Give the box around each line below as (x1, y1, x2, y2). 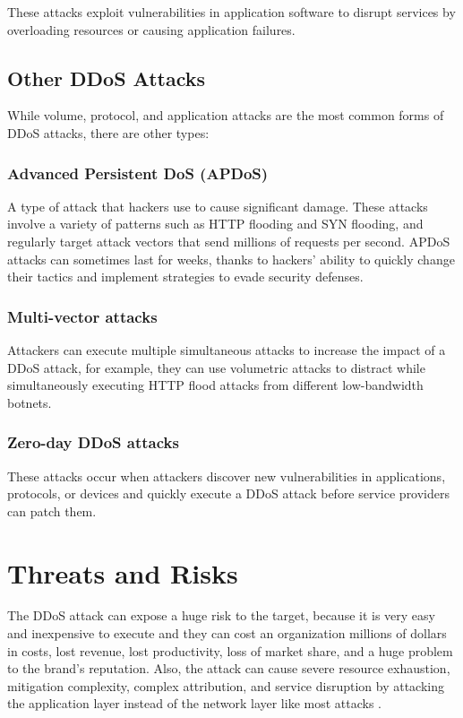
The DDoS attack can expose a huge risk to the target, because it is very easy (7, 606, 435, 625)
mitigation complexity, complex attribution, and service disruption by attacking (7, 676, 444, 695)
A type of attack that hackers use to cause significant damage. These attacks (7, 196, 428, 215)
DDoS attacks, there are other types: (7, 123, 210, 142)
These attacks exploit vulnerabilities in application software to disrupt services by (7, 3, 456, 21)
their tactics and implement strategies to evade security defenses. (7, 267, 364, 286)
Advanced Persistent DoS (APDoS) (7, 161, 269, 184)
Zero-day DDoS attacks (7, 431, 179, 454)
